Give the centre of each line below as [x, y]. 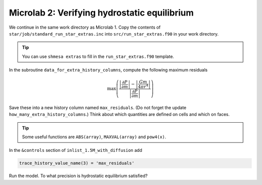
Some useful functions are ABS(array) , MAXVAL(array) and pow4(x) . [94, 137]
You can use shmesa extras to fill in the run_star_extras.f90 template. [98, 56]
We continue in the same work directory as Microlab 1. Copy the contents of [85, 27]
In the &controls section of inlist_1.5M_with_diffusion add [76, 150]
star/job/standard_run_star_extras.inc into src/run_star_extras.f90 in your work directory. [114, 34]
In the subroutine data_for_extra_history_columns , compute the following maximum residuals [108, 70]
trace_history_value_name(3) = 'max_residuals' [77, 163]
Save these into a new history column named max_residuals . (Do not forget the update [98, 108]
